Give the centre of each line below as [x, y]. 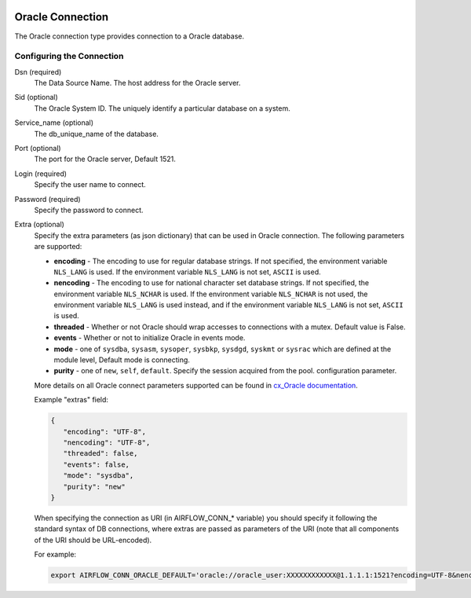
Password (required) [48, 199]
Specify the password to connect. [89, 210]
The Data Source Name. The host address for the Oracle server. [137, 83]
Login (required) [40, 174]
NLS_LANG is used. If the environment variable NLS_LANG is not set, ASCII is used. [187, 272]
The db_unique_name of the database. [96, 134]
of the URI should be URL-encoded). [93, 540]
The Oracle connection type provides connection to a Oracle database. [130, 36]
